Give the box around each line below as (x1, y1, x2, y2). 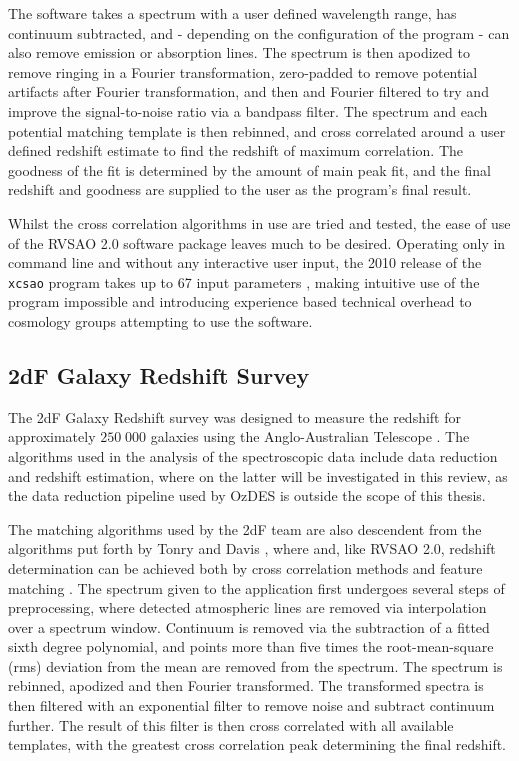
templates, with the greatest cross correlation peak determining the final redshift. (8, 734, 507, 755)
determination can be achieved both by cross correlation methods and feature (8, 557, 483, 578)
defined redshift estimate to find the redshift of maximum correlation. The (8, 140, 464, 161)
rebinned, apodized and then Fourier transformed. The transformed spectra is (8, 675, 484, 696)
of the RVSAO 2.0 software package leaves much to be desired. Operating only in (8, 232, 506, 253)
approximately (8, 426, 96, 447)
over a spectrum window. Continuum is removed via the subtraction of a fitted (8, 616, 490, 637)
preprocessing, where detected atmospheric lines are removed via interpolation (8, 597, 487, 618)
